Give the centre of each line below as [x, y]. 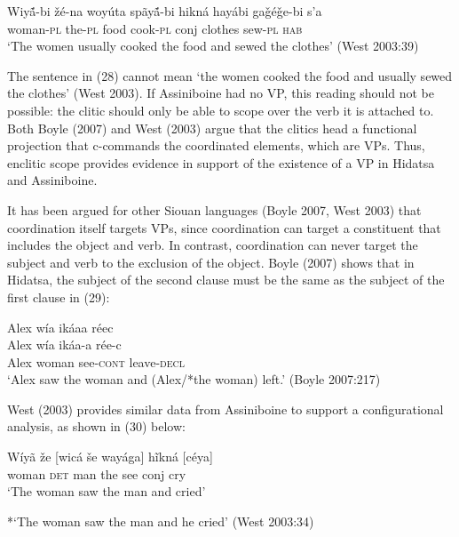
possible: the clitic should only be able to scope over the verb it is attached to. [221, 110]
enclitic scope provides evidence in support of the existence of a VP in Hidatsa [221, 162]
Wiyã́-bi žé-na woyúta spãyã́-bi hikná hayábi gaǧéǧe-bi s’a [165, 11]
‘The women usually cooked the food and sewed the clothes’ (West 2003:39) [213, 46]
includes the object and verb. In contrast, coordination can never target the [213, 245]
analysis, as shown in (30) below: [96, 426]
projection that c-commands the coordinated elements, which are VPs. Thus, [216, 145]
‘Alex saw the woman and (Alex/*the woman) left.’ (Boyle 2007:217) [194, 379]
